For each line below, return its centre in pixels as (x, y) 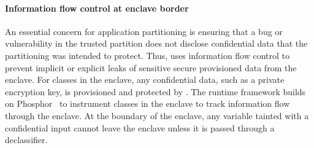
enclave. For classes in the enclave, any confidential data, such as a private (145, 80)
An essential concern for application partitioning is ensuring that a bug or (144, 31)
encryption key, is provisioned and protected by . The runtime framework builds (155, 91)
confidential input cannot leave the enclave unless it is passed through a (140, 127)
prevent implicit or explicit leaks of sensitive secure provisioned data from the (151, 67)
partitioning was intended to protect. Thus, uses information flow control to (147, 55)
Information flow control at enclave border (97, 8)
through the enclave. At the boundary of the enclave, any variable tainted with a (157, 115)
